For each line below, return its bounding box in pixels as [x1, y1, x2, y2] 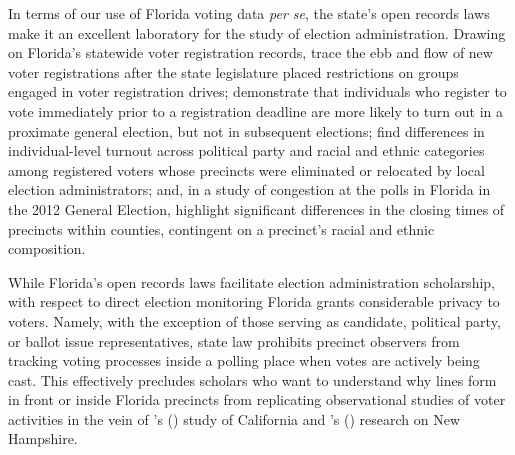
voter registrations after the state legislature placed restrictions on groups [8, 61, 459, 82]
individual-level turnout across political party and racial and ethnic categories [8, 140, 485, 161]
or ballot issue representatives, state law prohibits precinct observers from [8, 330, 460, 351]
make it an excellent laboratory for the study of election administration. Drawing [8, 22, 506, 43]
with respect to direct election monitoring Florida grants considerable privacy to [8, 291, 500, 312]
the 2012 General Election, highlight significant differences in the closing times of [8, 198, 505, 219]
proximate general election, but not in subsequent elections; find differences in [8, 120, 485, 141]
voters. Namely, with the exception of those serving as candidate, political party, [8, 310, 501, 331]
